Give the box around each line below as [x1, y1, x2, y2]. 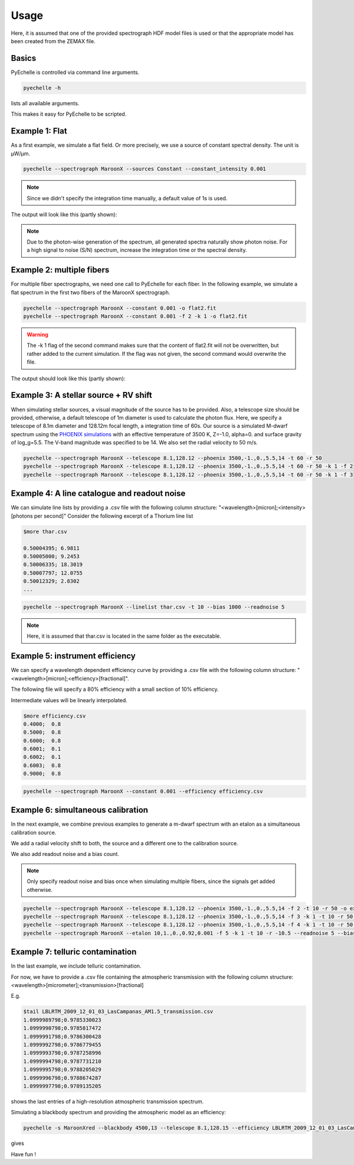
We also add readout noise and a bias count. [11, 851, 119, 858]
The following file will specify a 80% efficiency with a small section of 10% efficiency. [11, 686, 219, 693]
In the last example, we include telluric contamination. [11, 962, 142, 969]
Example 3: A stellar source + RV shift [11, 390, 153, 400]
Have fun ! [11, 1150, 37, 1158]
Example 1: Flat [11, 126, 67, 136]
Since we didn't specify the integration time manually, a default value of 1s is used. [27, 194, 228, 202]
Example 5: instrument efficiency [11, 651, 136, 661]
